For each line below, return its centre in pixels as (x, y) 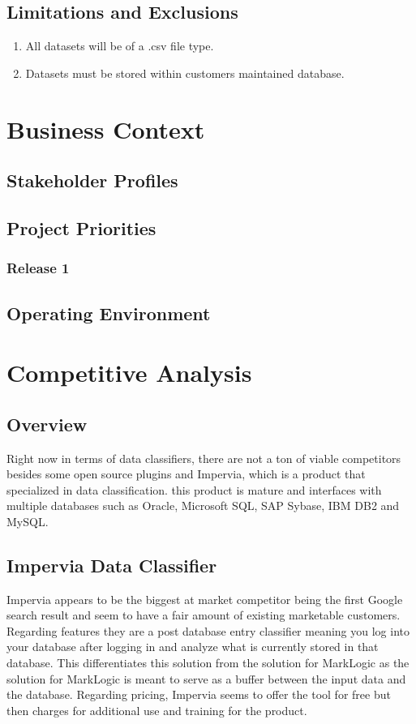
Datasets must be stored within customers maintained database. (185, 73)
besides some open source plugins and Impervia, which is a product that (186, 474)
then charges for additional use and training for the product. (157, 710)
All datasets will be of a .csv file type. (120, 46)
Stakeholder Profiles (92, 180)
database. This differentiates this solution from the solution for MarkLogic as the (208, 663)
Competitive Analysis (129, 373)
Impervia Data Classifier (112, 565)
